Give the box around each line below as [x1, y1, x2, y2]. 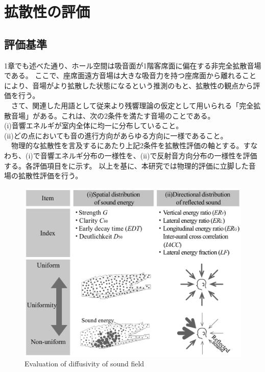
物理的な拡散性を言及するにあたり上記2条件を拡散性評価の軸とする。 [11, 140, 244, 151]
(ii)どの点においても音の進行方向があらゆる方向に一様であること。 [4, 130, 228, 141]
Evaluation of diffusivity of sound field [25, 358, 144, 369]
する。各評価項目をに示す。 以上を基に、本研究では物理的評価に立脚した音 [4, 160, 256, 171]
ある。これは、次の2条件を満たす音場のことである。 [39, 110, 215, 121]
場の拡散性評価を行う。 [4, 170, 83, 181]
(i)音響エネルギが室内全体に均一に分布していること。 [4, 120, 183, 131]
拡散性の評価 [4, 1, 90, 22]
